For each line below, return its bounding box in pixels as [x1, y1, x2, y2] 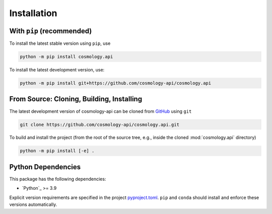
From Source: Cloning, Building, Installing [9, 95, 143, 103]
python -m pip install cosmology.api [20, 54, 113, 60]
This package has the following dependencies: [9, 176, 106, 182]
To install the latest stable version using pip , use [9, 40, 111, 46]
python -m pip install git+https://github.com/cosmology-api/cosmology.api [20, 81, 212, 86]
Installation [9, 8, 57, 19]
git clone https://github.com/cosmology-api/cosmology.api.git [20, 121, 180, 127]
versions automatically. [9, 201, 57, 207]
